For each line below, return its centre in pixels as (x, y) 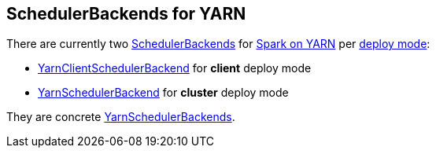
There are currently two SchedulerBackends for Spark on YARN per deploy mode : (218, 44)
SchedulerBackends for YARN (126, 14)
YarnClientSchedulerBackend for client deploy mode (175, 68)
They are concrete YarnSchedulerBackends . (121, 117)
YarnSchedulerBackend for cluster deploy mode (163, 93)
